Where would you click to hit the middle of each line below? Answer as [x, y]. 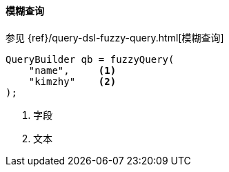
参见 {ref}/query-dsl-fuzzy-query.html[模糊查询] [115, 37]
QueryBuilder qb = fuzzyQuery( [90, 59]
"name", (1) [72, 70]
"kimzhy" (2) [72, 81]
